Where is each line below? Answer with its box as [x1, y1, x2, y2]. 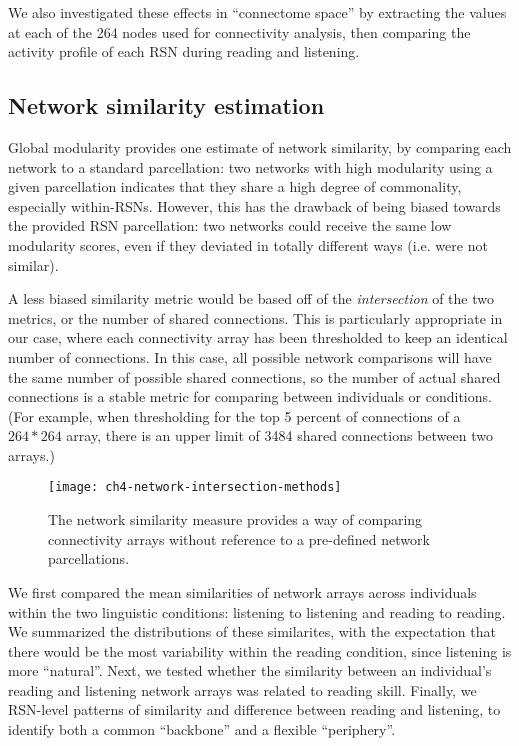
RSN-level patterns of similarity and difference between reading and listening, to [8, 699, 501, 720]
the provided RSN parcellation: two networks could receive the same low [8, 215, 452, 236]
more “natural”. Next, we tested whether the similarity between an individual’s [8, 660, 492, 681]
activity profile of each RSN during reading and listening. [8, 41, 360, 62]
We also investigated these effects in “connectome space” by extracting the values [8, 2, 507, 22]
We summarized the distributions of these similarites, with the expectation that [8, 621, 496, 642]
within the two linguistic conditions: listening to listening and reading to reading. [8, 601, 506, 622]
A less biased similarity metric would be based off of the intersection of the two [8, 288, 495, 309]
